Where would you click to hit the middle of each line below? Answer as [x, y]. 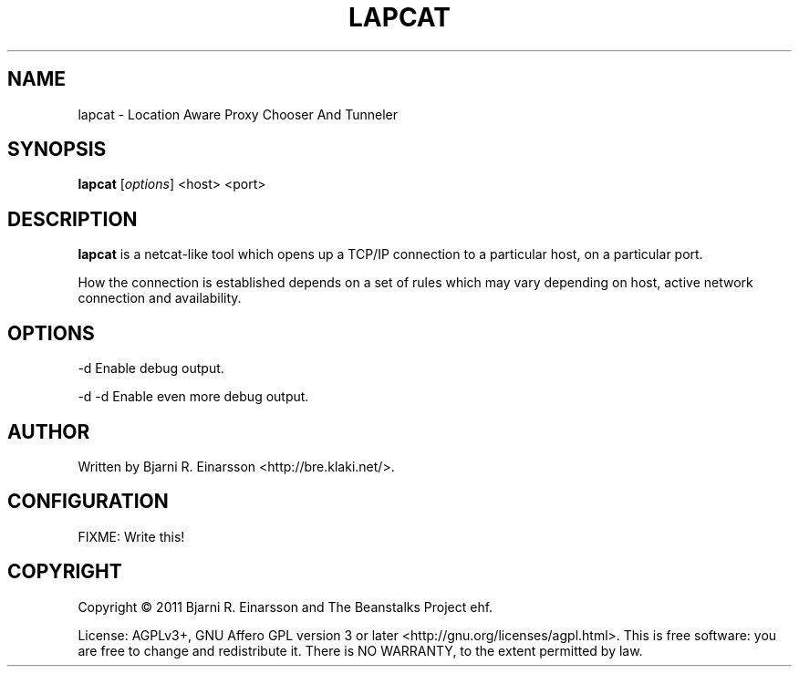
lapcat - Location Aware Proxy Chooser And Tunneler [238, 114]
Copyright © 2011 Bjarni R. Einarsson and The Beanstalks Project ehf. [285, 607]
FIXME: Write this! [131, 536]
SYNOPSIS [57, 150]
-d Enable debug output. [151, 368]
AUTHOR [49, 431]
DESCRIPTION [73, 219]
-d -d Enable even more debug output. [193, 397]
